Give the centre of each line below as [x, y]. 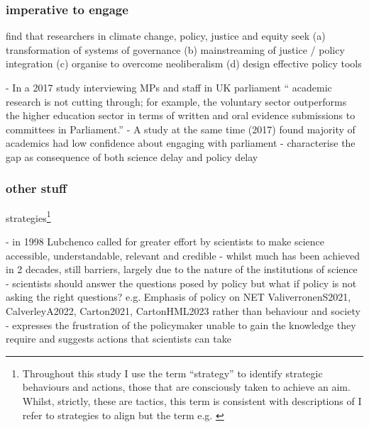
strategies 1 [28, 216]
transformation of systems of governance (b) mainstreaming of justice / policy [175, 49]
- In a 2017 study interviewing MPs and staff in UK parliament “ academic [169, 87]
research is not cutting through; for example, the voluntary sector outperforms [176, 101]
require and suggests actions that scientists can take [119, 339]
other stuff [36, 188]
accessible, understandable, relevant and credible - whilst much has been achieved [183, 255]
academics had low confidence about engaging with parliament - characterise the [181, 143]
